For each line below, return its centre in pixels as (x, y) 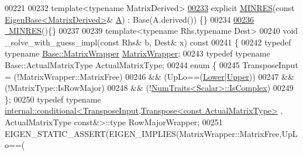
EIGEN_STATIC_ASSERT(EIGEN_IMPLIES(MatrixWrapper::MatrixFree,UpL (151, 133)
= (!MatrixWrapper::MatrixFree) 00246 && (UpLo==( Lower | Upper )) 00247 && (149, 76)
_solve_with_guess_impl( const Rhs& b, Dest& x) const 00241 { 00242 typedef (148, 42)
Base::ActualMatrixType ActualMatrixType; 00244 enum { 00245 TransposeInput (151, 64)
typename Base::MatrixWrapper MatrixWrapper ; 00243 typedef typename (137, 53)
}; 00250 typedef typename (53, 99)
